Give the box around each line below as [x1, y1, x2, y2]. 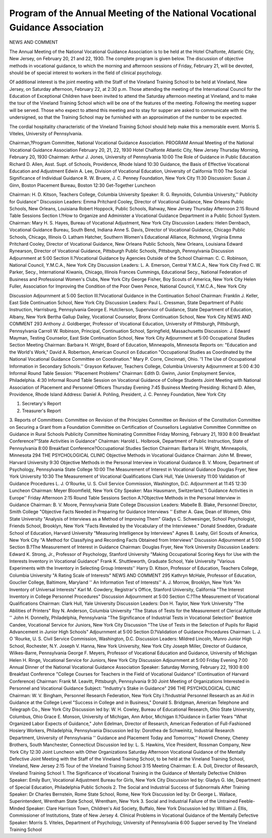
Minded [9, 805, 25, 811]
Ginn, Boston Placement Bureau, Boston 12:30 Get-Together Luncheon [9, 182, 156, 188]
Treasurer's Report [22, 408, 61, 414]
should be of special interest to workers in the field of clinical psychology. [9, 70, 162, 76]
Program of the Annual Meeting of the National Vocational [9, 8, 257, 19]
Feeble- [239, 798, 255, 804]
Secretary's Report [22, 401, 61, 407]
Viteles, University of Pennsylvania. [9, 131, 83, 137]
